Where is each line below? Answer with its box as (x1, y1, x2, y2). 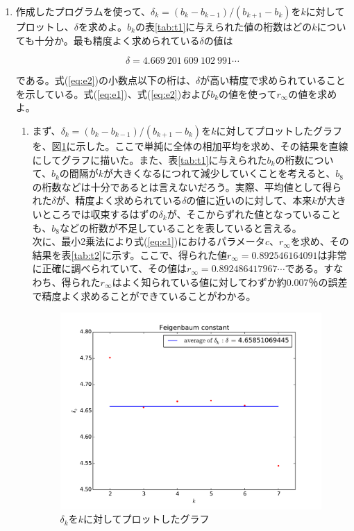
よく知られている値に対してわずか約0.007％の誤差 (121, 274, 348, 289)
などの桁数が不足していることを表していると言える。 (59, 220, 302, 235)
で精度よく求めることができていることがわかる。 (32, 288, 256, 303)
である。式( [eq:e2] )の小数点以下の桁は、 (15, 73, 196, 87)
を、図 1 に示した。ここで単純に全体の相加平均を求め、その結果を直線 (32, 138, 348, 153)
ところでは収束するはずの (42, 206, 159, 221)
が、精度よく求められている (56, 193, 183, 208)
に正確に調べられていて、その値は (32, 261, 187, 276)
